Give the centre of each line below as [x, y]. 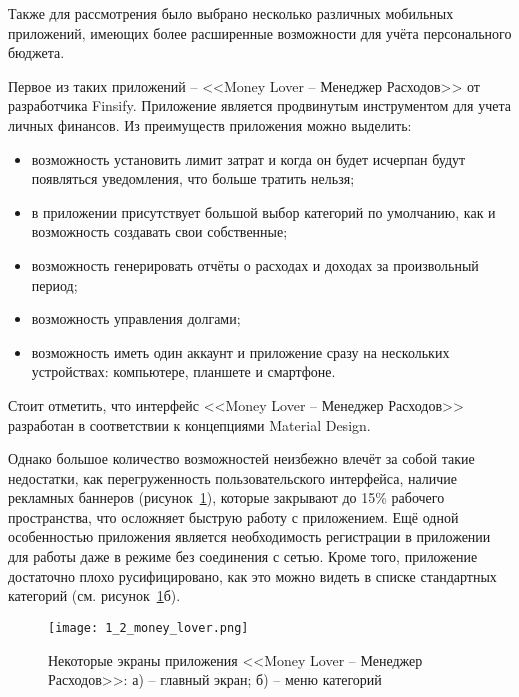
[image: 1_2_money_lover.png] [148, 627]
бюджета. [36, 52]
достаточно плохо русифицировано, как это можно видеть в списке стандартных [252, 575]
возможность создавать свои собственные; [159, 231]
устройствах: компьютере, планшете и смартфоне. [183, 371]
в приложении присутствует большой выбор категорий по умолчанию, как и [263, 211]
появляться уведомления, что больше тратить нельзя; [193, 178]
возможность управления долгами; [136, 318]
